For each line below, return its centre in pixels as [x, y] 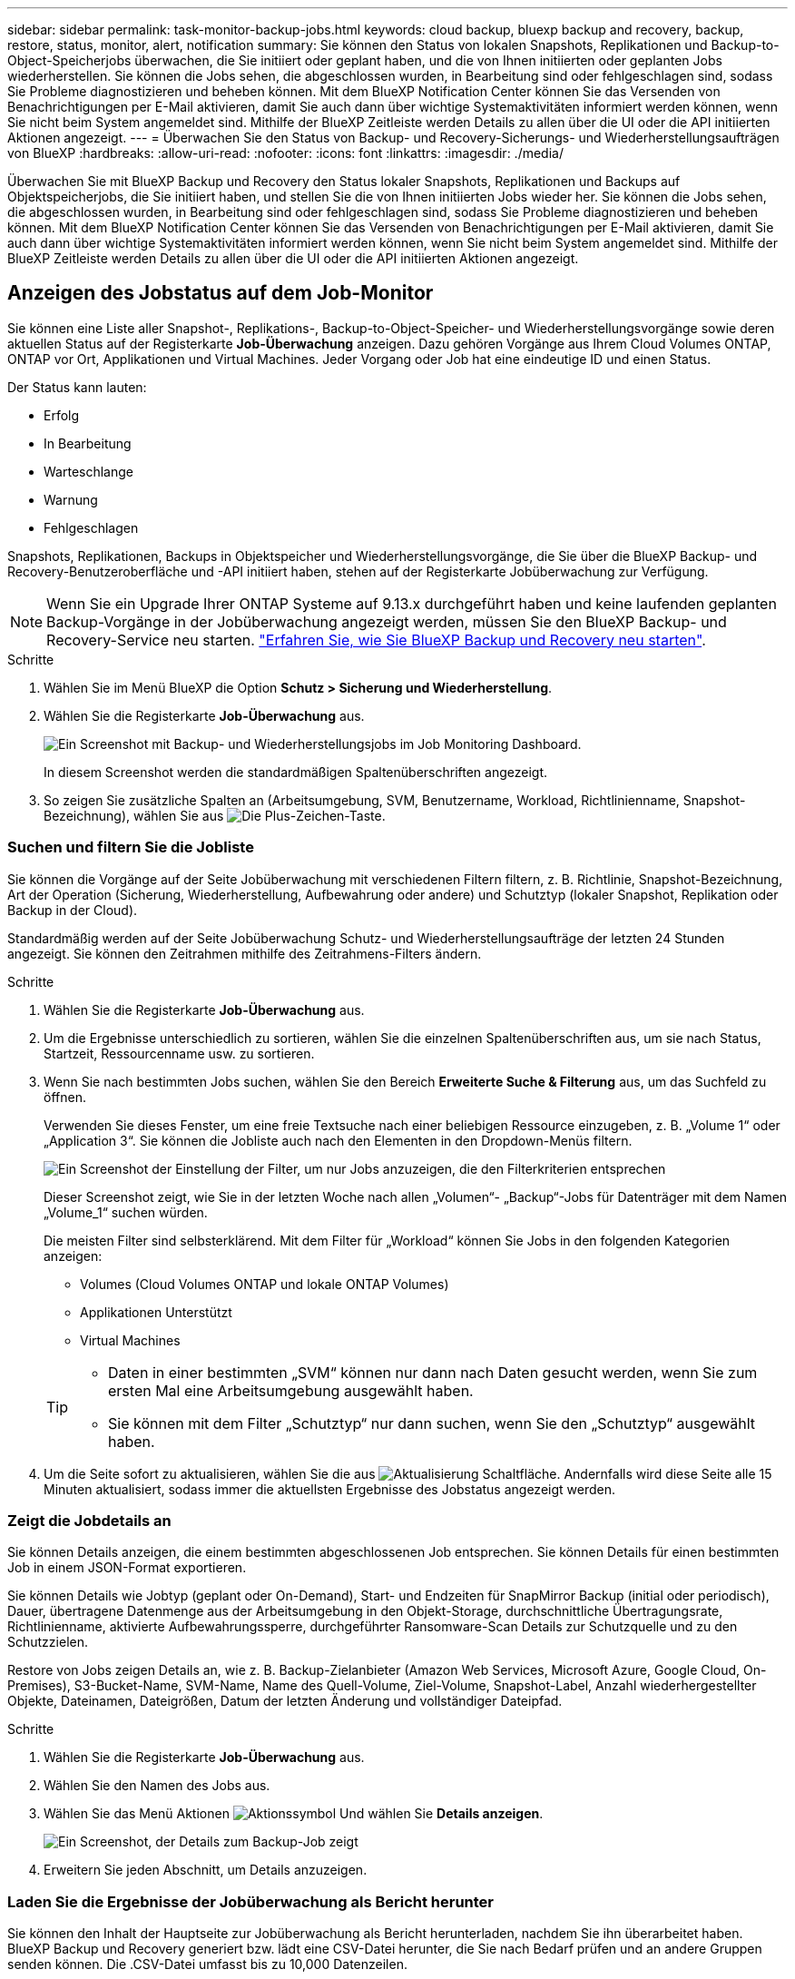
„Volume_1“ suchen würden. [126, 1212]
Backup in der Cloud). [73, 910]
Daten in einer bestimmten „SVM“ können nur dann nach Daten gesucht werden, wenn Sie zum [433, 1372]
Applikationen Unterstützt [156, 1312]
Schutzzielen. [48, 1642]
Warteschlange [88, 471]
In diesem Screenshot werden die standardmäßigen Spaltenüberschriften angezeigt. [296, 772]
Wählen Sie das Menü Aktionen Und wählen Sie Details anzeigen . [294, 1814]
